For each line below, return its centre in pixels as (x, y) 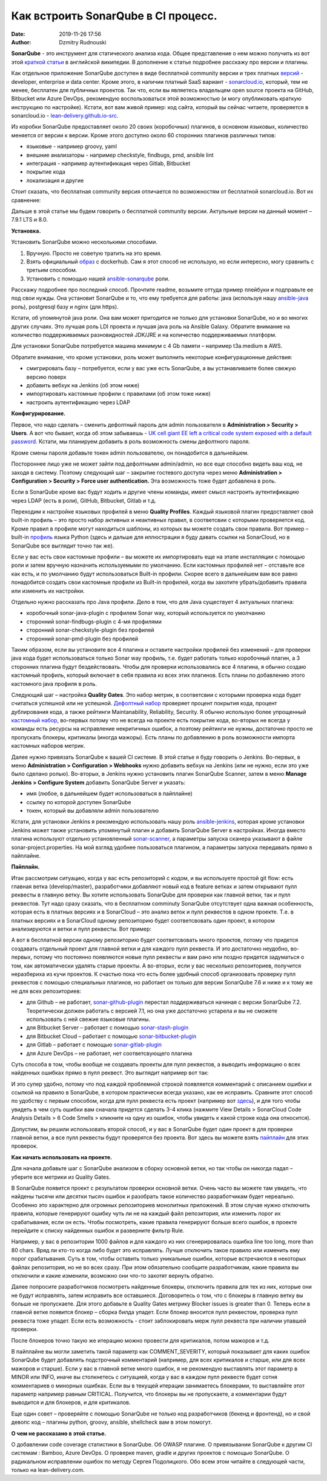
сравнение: (26, 200)
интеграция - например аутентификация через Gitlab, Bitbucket (108, 163)
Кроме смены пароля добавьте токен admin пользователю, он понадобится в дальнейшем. (130, 453)
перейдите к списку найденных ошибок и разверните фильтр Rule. (98, 1230)
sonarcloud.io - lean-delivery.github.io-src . (65, 116)
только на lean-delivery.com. (48, 1470)
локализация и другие (55, 180)
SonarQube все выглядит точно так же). (63, 546)
